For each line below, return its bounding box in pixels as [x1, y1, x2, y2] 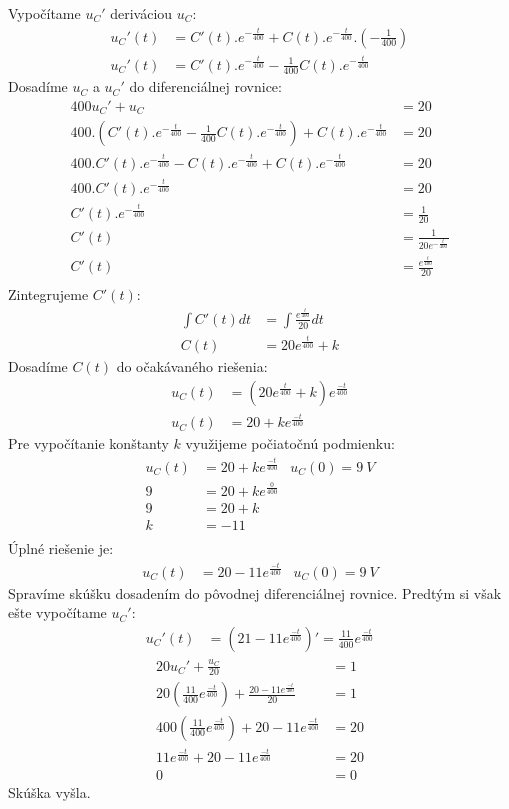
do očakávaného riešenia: [116, 355, 268, 376]
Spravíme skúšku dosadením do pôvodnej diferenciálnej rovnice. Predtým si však [8, 582, 502, 603]
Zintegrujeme [8, 284, 89, 305]
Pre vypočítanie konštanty [8, 433, 169, 454]
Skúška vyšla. [8, 781, 91, 802]
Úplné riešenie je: [8, 538, 114, 559]
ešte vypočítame [8, 602, 107, 623]
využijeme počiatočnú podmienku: [185, 433, 395, 454]
